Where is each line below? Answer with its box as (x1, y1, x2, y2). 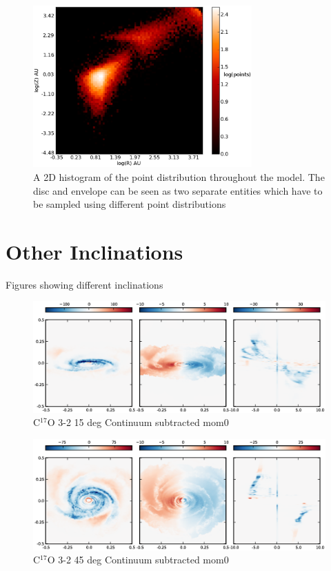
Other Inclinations (6, 237, 183, 265)
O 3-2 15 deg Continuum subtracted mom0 (47, 415, 229, 429)
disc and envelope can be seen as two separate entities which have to (33, 183, 323, 197)
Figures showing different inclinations (6, 277, 163, 291)
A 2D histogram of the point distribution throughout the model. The (33, 169, 325, 184)
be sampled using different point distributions (33, 197, 226, 211)
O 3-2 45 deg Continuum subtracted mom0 (47, 552, 229, 567)
